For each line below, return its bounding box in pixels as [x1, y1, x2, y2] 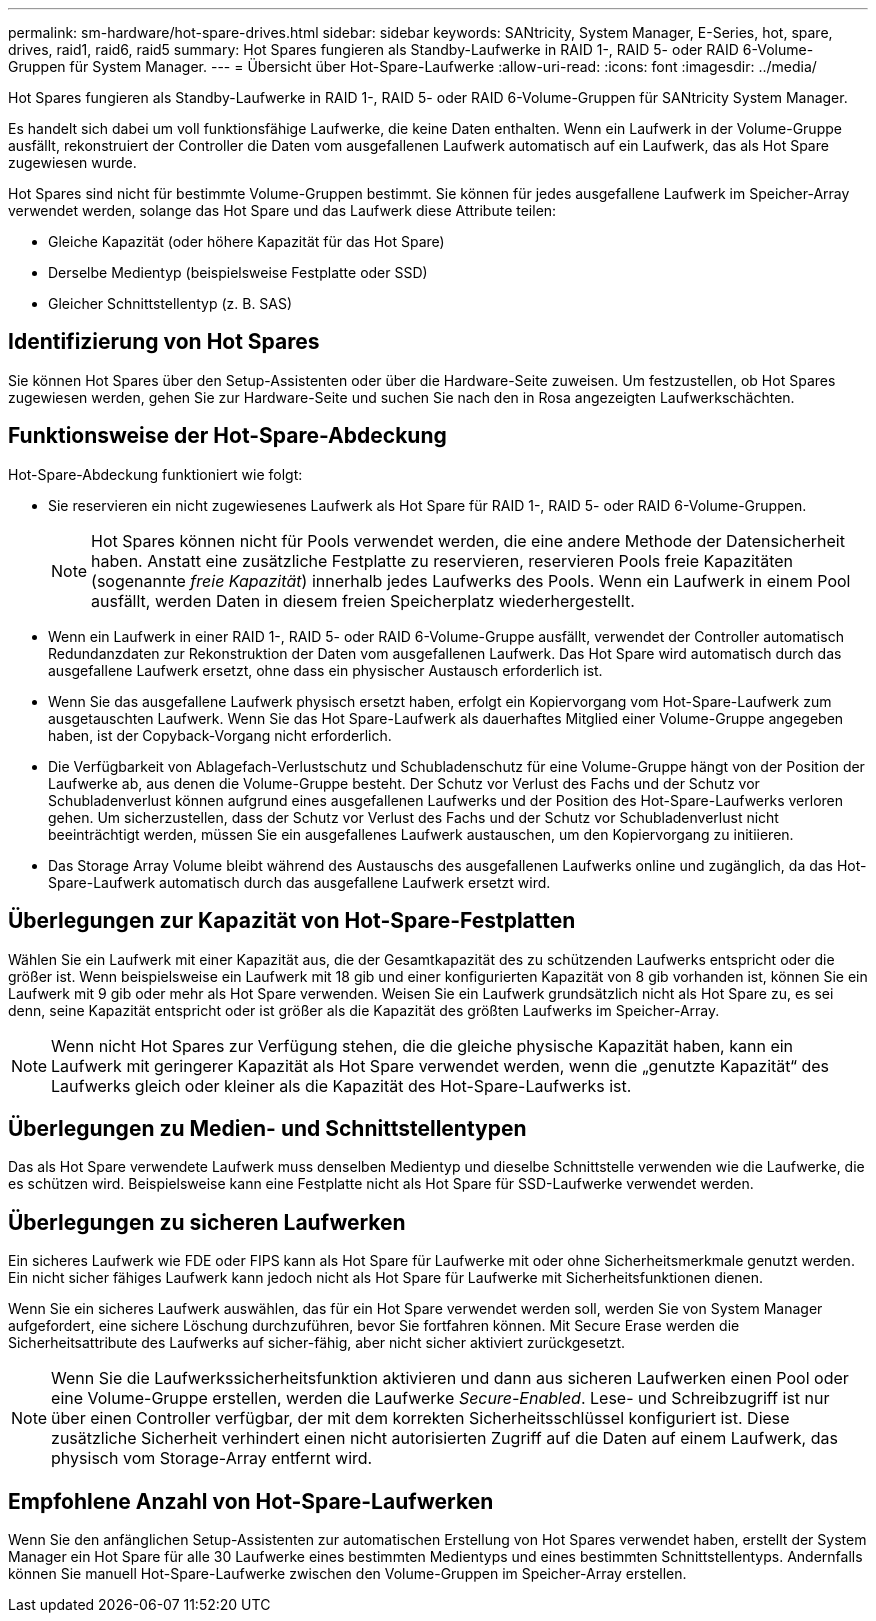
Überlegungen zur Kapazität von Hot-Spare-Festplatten [8, 908, 576, 934]
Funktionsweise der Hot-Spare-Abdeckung [8, 423, 447, 449]
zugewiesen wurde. [8, 154, 137, 171]
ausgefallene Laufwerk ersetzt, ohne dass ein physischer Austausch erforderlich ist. [48, 661, 603, 679]
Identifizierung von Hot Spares [8, 329, 320, 355]
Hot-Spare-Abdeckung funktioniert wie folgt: [8, 465, 303, 483]
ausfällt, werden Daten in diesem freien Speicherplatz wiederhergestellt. [91, 590, 635, 611]
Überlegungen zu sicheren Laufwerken [8, 1209, 406, 1235]
